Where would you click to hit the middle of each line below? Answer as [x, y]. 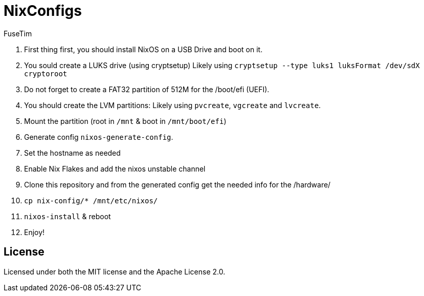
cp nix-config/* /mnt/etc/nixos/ [91, 200]
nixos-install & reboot [68, 216]
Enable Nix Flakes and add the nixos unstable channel [115, 168]
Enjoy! [35, 232]
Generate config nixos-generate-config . [99, 137]
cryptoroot [46, 73]
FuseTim [18, 33]
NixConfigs [43, 11]
